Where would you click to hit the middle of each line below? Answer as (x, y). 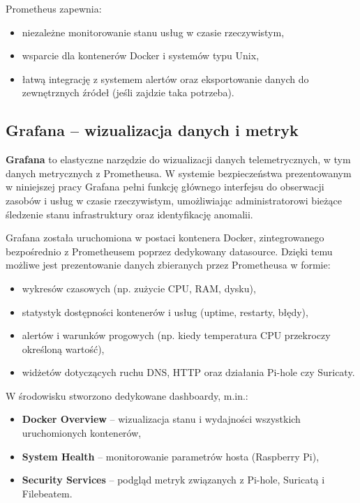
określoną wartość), (63, 348)
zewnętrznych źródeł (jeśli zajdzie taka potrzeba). (128, 92)
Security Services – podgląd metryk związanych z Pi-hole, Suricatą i (173, 480)
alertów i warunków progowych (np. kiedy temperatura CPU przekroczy (176, 335)
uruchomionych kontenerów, (82, 433)
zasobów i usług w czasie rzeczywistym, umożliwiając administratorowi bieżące (174, 200)
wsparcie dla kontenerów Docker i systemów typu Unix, (141, 55)
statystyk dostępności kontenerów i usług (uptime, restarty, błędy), (165, 311)
